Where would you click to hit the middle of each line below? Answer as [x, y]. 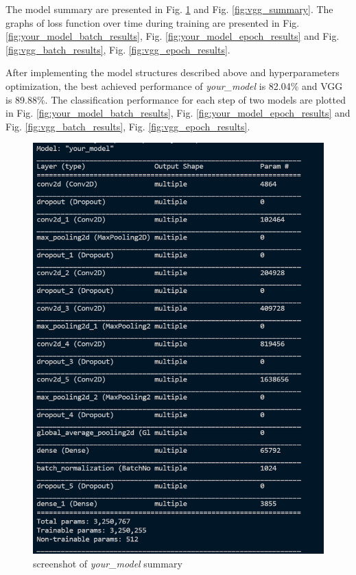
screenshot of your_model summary [108, 563]
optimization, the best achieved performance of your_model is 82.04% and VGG [174, 85]
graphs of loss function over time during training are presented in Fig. [153, 22]
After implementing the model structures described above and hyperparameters [173, 72]
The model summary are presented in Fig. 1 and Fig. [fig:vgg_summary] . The [169, 9]
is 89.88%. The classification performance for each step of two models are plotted [176, 99]
